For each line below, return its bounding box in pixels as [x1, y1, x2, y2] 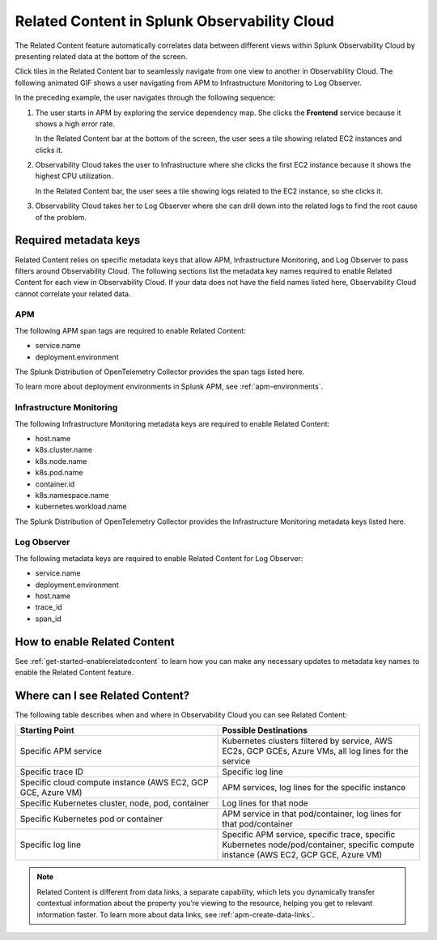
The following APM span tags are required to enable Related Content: [15, 325, 246, 335]
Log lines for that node [222, 798, 308, 809]
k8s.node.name [35, 456, 87, 466]
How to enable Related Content [15, 635, 176, 649]
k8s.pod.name [35, 468, 83, 478]
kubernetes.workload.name [35, 502, 127, 512]
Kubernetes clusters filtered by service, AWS [222, 735, 393, 746]
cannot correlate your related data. [15, 288, 131, 299]
